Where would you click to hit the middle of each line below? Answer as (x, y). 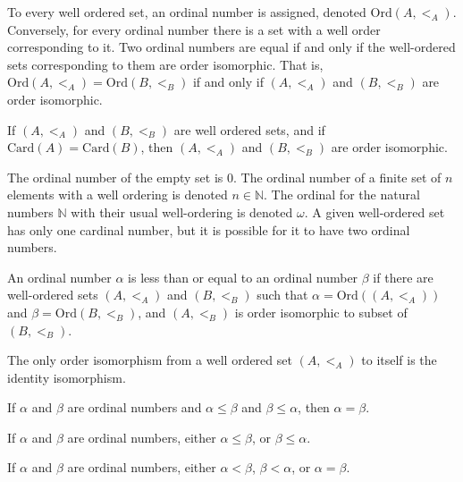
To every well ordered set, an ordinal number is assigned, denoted (187, 12)
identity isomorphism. (67, 377)
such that (282, 295)
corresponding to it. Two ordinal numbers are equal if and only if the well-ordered (231, 47)
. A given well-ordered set (375, 211)
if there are (403, 277)
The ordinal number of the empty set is (115, 177)
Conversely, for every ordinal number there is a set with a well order (194, 29)
